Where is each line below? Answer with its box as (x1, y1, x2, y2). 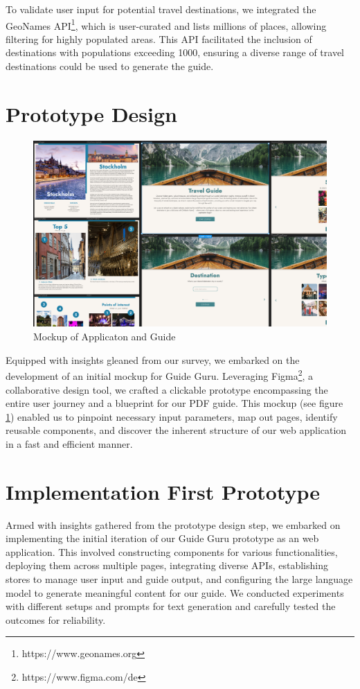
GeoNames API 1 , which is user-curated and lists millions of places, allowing (6, 16, 327, 33)
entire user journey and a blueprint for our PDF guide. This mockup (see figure (6, 396, 343, 410)
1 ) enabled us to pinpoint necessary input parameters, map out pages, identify (6, 409, 338, 424)
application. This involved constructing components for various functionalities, (6, 544, 338, 559)
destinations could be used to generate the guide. (6, 59, 214, 73)
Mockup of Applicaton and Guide (33, 329, 176, 344)
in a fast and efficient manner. (6, 436, 133, 451)
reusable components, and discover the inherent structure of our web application (6, 423, 347, 437)
